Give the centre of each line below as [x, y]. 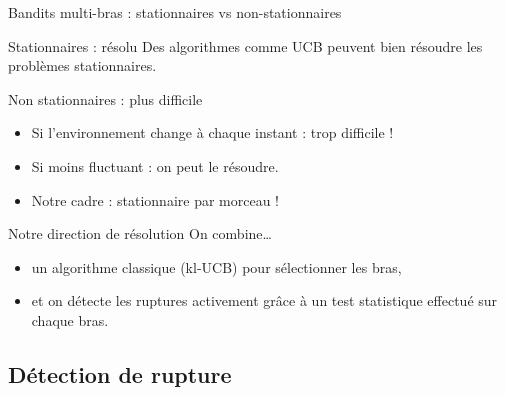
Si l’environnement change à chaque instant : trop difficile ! [212, 132]
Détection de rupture [120, 373]
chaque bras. [70, 319]
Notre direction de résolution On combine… [140, 233]
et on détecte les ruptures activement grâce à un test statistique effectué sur [264, 300]
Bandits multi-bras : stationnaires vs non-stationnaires [175, 12]
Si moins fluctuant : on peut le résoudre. [155, 165]
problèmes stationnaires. [82, 65]
